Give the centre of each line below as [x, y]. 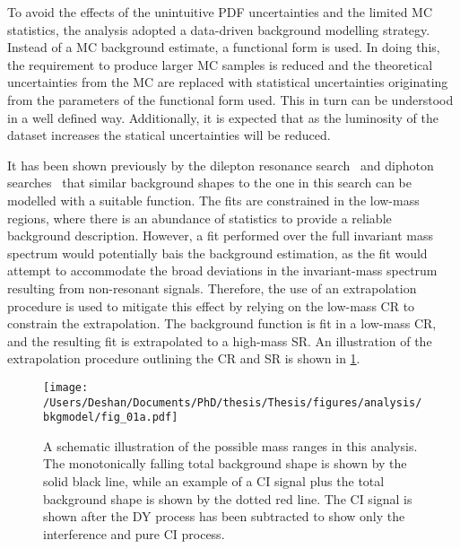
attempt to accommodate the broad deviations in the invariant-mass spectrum [222, 270]
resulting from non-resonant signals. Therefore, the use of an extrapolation [212, 288]
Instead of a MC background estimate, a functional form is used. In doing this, [224, 47]
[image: [66, 387]
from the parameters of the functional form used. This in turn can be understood [230, 99]
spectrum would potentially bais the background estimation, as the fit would [217, 253]
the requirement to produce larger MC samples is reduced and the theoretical [220, 64]
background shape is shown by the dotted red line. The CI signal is [228, 498]
